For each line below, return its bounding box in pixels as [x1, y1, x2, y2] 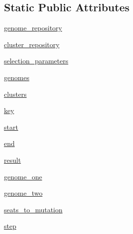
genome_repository [4, 23, 62, 33]
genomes [4, 72, 30, 82]
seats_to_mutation [4, 204, 63, 214]
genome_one [4, 171, 42, 181]
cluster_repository [4, 39, 60, 49]
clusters [4, 88, 27, 99]
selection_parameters [4, 56, 68, 66]
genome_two [4, 188, 43, 198]
